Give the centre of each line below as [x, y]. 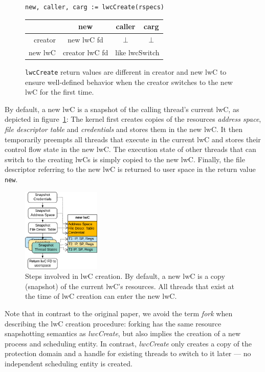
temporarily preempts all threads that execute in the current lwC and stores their [133, 139]
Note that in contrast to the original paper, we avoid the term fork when [119, 313]
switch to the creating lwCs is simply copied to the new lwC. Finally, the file [125, 159]
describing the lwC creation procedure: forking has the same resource [113, 323]
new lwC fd [85, 39]
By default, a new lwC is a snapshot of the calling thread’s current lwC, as [122, 109]
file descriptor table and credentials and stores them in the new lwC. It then [124, 129]
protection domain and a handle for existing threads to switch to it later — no [128, 353]
